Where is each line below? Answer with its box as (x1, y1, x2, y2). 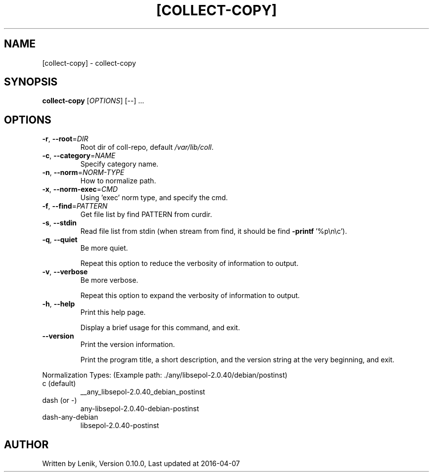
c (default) (42, 379, 76, 388)
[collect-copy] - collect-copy (42, 58, 136, 67)
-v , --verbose (42, 267, 88, 276)
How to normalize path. (80, 176, 156, 185)
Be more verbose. (80, 276, 138, 285)
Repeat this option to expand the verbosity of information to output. (80, 291, 300, 300)
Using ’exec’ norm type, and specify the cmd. (80, 193, 228, 202)
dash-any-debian (42, 413, 98, 422)
